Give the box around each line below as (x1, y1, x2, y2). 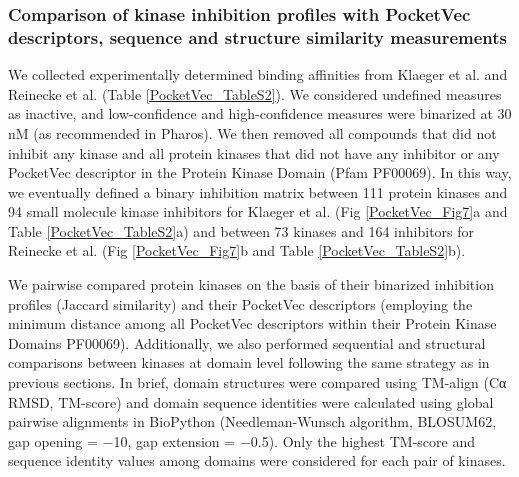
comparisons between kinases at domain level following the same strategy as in (8, 352, 490, 373)
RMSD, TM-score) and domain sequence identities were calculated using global (8, 391, 494, 412)
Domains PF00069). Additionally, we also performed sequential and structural (8, 332, 486, 353)
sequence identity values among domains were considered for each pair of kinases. (8, 450, 506, 471)
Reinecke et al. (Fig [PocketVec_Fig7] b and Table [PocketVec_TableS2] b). (8, 240, 466, 261)
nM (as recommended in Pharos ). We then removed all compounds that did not (8, 122, 497, 143)
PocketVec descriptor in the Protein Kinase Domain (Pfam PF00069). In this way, (8, 162, 512, 183)
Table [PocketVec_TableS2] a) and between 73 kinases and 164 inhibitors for (8, 220, 475, 241)
